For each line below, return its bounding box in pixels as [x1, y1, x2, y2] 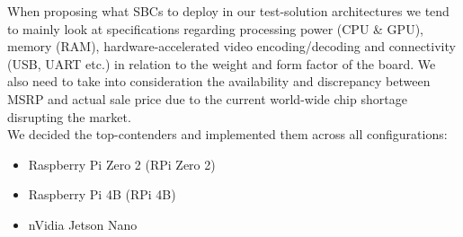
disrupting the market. [7, 107, 131, 126]
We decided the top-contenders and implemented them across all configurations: [7, 125, 448, 144]
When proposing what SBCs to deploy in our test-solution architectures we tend [7, 2, 450, 20]
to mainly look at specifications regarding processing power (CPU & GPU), [7, 19, 423, 38]
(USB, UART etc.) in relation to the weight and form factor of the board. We [7, 54, 436, 73]
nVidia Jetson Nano [28, 215, 138, 233]
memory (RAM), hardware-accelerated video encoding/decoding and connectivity [7, 37, 456, 56]
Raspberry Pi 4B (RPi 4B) [28, 185, 176, 204]
